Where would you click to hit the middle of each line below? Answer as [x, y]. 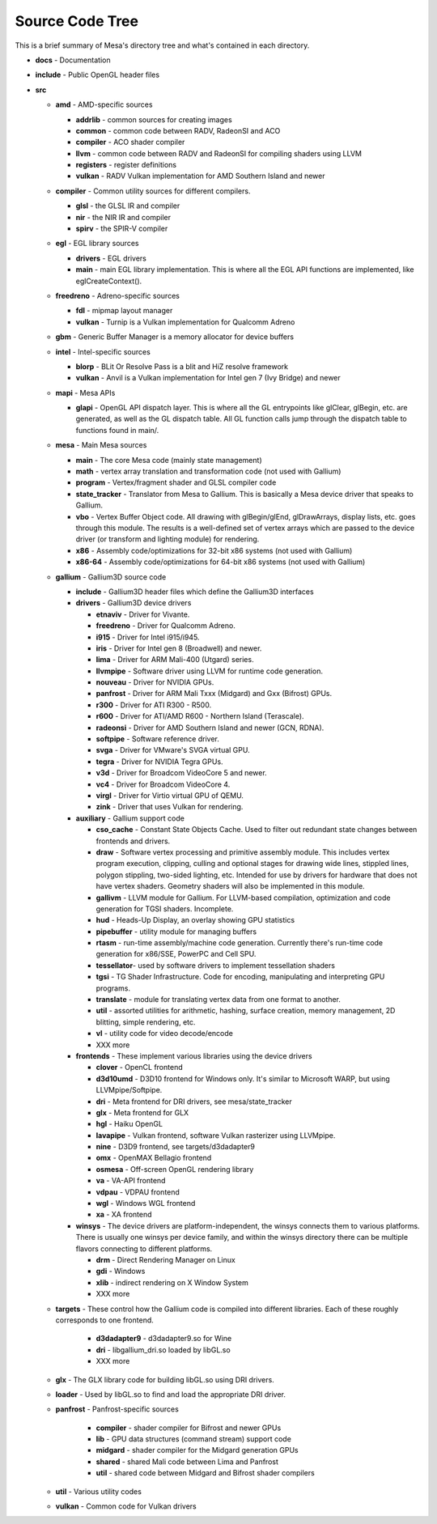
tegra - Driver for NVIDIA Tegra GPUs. [159, 762]
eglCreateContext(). [109, 281]
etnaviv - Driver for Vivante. [143, 614]
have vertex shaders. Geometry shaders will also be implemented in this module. [230, 886]
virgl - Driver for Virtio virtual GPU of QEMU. [170, 795]
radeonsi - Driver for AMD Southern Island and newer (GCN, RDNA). [210, 728]
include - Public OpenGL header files [98, 75]
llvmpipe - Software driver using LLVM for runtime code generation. [210, 671]
